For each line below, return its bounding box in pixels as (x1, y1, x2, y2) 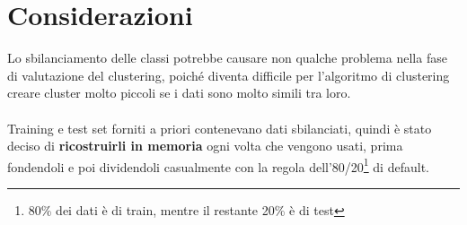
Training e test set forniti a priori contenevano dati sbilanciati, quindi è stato (7, 118, 432, 137)
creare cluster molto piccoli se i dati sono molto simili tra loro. (7, 83, 351, 102)
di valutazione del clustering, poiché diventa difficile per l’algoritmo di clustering (7, 65, 450, 84)
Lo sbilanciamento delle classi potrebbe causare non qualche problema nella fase (7, 48, 447, 67)
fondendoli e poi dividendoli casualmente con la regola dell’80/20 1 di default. (7, 154, 429, 176)
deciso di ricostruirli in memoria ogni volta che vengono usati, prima (7, 136, 403, 155)
